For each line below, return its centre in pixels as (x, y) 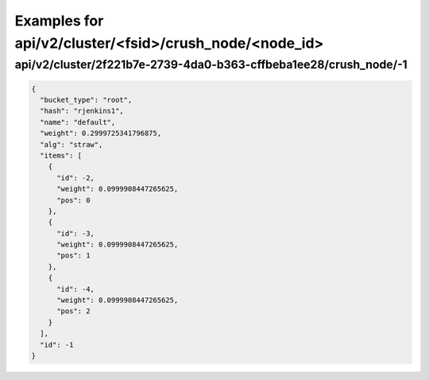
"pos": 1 (73, 256)
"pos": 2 (73, 311)
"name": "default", (78, 122)
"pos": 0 (73, 200)
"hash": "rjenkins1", (82, 111)
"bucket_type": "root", (86, 100)
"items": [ (61, 155)
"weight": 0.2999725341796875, (101, 134)
